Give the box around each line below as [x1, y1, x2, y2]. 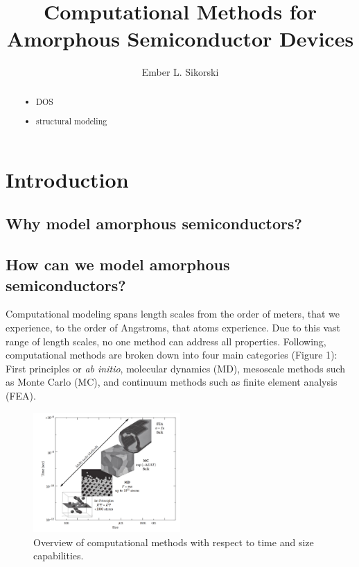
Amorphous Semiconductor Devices [6, 24, 354, 53]
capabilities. [33, 548, 84, 563]
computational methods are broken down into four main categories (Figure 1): [6, 347, 338, 362]
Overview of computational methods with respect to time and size [33, 534, 314, 549]
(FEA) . [6, 388, 36, 403]
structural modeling [36, 115, 107, 127]
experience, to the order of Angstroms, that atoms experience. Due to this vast [6, 320, 340, 335]
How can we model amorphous [6, 254, 230, 275]
